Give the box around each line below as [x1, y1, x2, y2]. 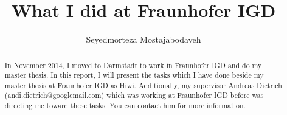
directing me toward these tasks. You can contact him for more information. [4, 100, 246, 111]
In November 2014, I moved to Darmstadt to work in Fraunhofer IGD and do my [4, 60, 262, 70]
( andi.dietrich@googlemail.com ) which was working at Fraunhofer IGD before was [4, 90, 264, 100]
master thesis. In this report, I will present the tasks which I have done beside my [4, 70, 264, 80]
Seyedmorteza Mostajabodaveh [86, 33, 201, 46]
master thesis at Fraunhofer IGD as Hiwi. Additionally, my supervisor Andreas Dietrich [4, 80, 282, 90]
